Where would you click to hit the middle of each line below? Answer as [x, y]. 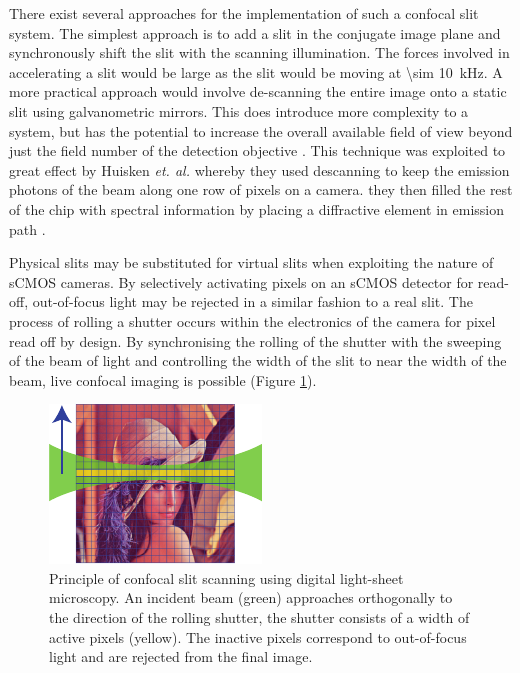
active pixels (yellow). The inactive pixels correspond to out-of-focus [258, 636]
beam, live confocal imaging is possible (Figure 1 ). [163, 379]
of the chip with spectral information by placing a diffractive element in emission [257, 208]
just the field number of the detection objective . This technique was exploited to [257, 150]
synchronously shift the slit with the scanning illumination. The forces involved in [259, 52]
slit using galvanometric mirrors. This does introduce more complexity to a [239, 110]
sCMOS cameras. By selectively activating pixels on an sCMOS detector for [241, 281]
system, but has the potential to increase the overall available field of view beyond [261, 130]
